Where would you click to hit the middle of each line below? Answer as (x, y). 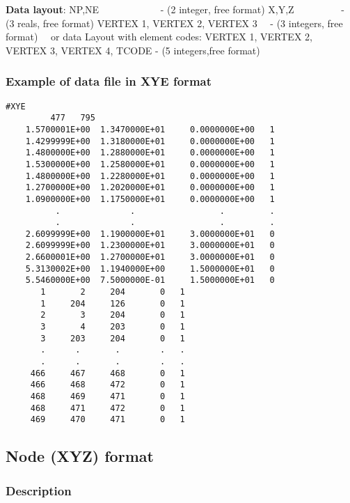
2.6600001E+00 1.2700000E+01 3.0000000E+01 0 (150, 257)
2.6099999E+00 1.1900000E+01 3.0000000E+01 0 (150, 234)
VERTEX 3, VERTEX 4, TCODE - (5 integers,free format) (133, 50)
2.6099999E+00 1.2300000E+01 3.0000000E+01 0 (150, 246)
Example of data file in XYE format (109, 81)
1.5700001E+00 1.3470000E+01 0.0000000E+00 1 (150, 129)
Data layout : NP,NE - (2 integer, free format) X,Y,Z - (175, 9)
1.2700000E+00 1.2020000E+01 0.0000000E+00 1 (150, 188)
